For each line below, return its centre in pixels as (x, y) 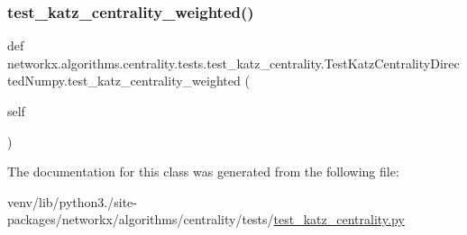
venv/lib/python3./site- (72, 201)
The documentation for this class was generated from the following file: (203, 172)
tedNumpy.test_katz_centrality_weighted (124, 81)
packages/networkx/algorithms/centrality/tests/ (141, 219)
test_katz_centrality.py (339, 219)
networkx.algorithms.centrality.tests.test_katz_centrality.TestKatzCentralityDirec (233, 63)
